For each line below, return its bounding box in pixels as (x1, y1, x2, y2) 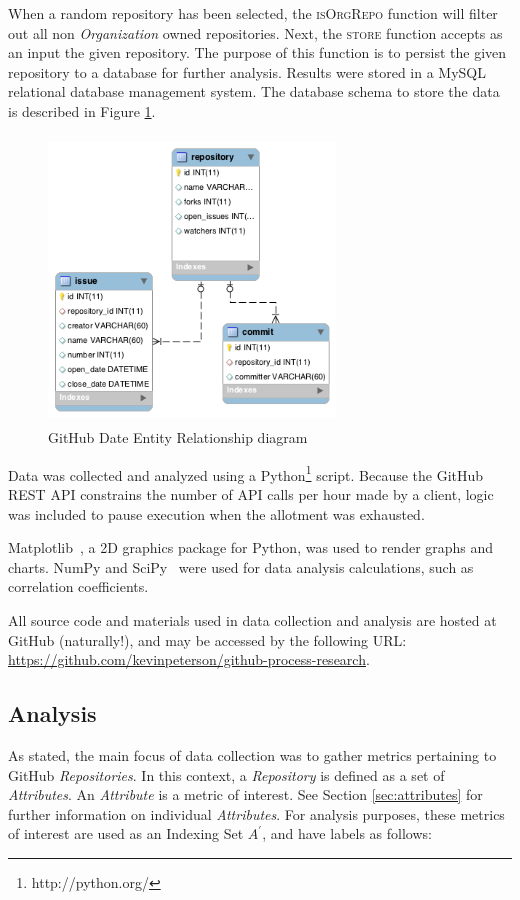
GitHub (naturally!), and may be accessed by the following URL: (8, 629, 407, 650)
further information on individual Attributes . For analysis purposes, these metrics (8, 803, 505, 824)
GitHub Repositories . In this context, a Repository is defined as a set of (8, 764, 445, 785)
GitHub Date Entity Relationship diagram (48, 427, 308, 448)
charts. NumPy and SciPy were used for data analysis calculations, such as (8, 556, 474, 577)
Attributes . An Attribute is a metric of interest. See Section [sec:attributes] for (8, 784, 483, 805)
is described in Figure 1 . (8, 100, 156, 121)
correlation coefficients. (8, 576, 149, 597)
